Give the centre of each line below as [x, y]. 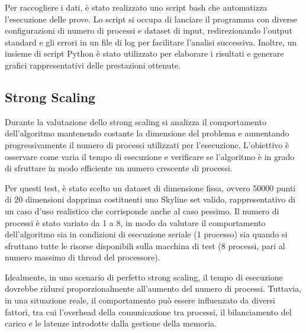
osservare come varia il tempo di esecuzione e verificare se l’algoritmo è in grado [150, 156]
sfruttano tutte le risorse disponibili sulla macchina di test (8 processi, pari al [145, 245]
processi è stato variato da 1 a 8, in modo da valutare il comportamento [135, 222]
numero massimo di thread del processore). [83, 257]
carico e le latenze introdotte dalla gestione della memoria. [111, 323]
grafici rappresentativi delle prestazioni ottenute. [93, 65]
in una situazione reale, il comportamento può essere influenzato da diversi [140, 300]
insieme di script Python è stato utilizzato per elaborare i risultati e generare [144, 53]
